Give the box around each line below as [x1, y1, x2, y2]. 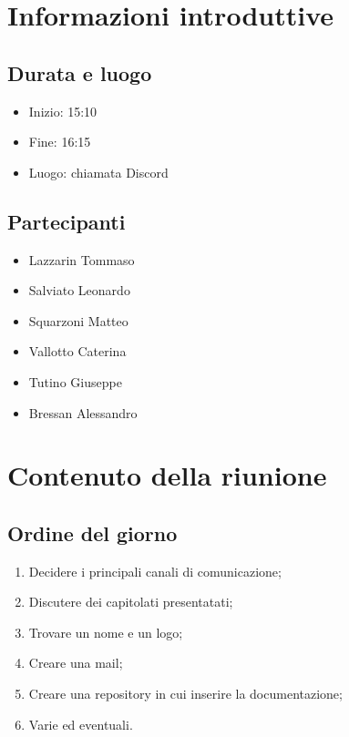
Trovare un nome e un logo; [28, 622, 183, 641]
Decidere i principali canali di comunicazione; [28, 561, 282, 580]
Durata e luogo [7, 58, 152, 87]
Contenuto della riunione [7, 456, 327, 494]
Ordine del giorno [7, 518, 178, 547]
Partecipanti [7, 207, 126, 235]
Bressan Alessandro [28, 403, 138, 422]
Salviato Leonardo [28, 281, 130, 300]
